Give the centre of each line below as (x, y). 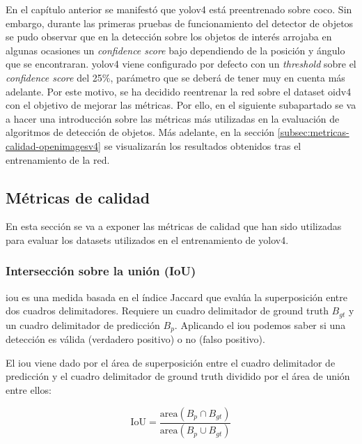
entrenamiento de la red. (58, 159)
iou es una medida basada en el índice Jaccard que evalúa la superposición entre (177, 297)
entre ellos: (29, 390)
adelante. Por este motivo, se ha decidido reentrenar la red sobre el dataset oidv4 (179, 91)
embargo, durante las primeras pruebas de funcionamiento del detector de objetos (180, 23)
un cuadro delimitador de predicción (83, 324)
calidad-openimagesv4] (53, 145)
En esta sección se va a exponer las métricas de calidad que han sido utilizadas (174, 226)
